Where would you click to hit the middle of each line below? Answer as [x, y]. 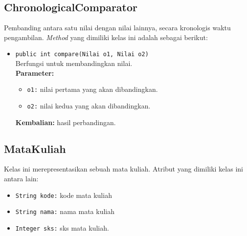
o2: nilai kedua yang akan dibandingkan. [89, 105]
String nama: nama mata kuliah [65, 211]
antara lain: [21, 178]
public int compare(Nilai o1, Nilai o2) [82, 54]
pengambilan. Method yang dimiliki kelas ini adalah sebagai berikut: [106, 37]
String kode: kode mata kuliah [64, 195]
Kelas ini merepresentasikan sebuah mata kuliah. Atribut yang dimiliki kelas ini [123, 169]
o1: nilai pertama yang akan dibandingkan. [92, 89]
